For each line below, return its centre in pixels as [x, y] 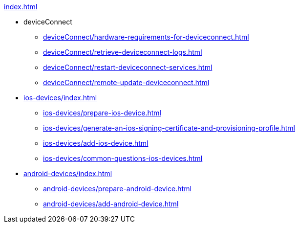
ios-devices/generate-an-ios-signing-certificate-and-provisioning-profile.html [169, 128]
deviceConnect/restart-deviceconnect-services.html [128, 67]
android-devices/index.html [68, 173]
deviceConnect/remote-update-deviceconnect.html [126, 82]
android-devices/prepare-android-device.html [117, 189]
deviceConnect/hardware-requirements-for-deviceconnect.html [146, 37]
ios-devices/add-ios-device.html [96, 143]
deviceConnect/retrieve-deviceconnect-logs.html [123, 52]
